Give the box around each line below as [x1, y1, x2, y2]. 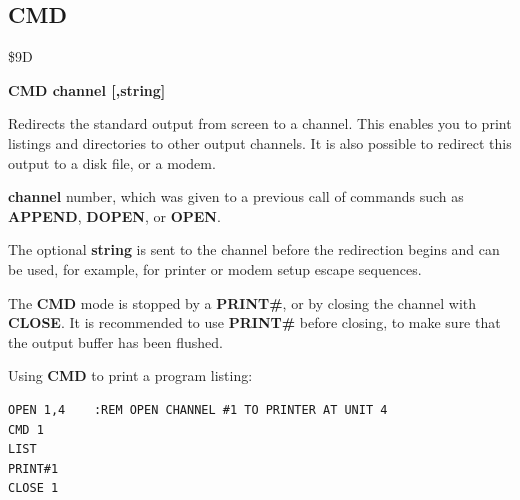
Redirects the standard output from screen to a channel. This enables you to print [8, 113, 512, 134]
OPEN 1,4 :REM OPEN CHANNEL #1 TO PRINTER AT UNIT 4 [8, 402, 388, 417]
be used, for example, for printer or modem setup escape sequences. [8, 258, 422, 279]
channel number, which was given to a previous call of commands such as [8, 186, 464, 207]
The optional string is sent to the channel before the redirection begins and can [8, 239, 500, 260]
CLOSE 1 [8, 481, 59, 496]
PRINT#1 [8, 461, 59, 476]
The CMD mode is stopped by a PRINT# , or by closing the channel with [8, 292, 477, 313]
